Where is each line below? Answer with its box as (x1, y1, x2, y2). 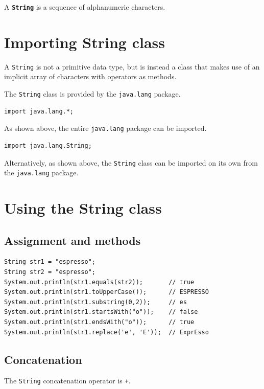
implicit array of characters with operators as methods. (4, 71, 177, 82)
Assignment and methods (4, 232, 141, 248)
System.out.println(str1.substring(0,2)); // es (4, 298, 187, 306)
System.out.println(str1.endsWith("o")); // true (4, 318, 195, 326)
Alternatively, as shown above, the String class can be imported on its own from (4, 157, 258, 168)
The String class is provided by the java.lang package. (4, 88, 181, 99)
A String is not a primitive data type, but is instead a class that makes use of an (4, 61, 260, 72)
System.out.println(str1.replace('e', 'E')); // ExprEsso (4, 328, 209, 336)
